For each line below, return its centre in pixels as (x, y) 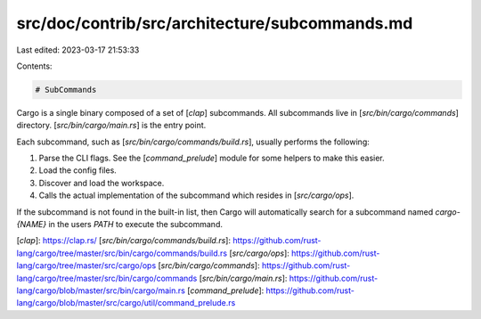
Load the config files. (78, 170)
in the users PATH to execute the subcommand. (135, 225)
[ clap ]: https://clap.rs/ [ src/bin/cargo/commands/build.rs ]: (124, 241)
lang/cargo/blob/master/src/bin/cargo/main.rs (101, 290)
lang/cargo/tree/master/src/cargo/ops (86, 266)
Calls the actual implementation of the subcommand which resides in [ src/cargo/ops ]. (196, 195)
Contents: (34, 66)
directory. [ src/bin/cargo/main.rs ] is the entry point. (111, 126)
